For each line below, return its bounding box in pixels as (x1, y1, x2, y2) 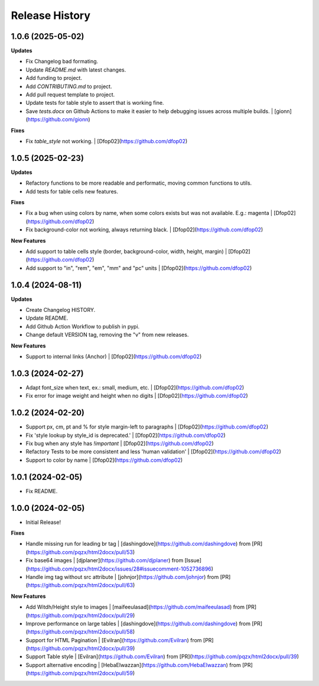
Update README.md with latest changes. (25, 66, 126, 73)
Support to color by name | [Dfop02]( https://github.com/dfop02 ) (25, 456, 183, 463)
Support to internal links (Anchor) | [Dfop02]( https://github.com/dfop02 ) (25, 353, 202, 360)
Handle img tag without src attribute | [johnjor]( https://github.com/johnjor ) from (25, 573, 219, 580)
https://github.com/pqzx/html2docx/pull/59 (27, 669, 133, 677)
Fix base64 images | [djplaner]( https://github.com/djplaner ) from (25, 557, 184, 564)
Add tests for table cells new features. (25, 188, 118, 195)
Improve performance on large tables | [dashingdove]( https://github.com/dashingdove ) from (25, 620, 251, 627)
